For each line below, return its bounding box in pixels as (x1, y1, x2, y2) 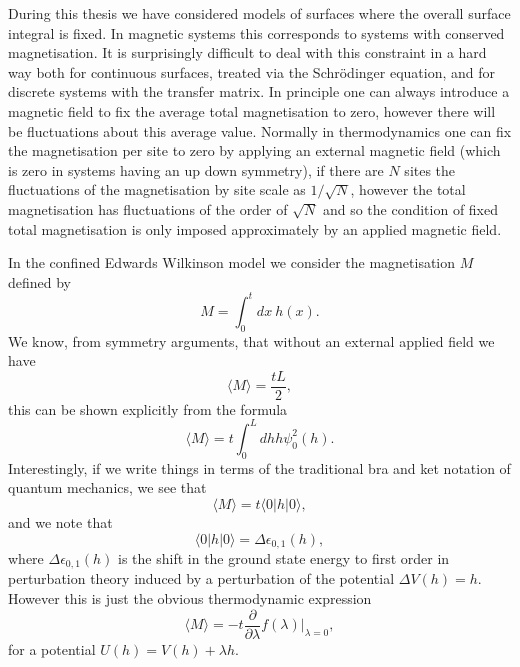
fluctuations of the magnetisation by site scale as (8, 179, 306, 200)
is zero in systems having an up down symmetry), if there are (8, 159, 384, 180)
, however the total (350, 179, 466, 200)
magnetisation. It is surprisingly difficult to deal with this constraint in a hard (8, 42, 487, 63)
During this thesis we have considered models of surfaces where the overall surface (8, 3, 511, 23)
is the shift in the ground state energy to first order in (118, 547, 450, 568)
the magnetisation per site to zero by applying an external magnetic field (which (8, 140, 501, 161)
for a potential (8, 638, 96, 659)
